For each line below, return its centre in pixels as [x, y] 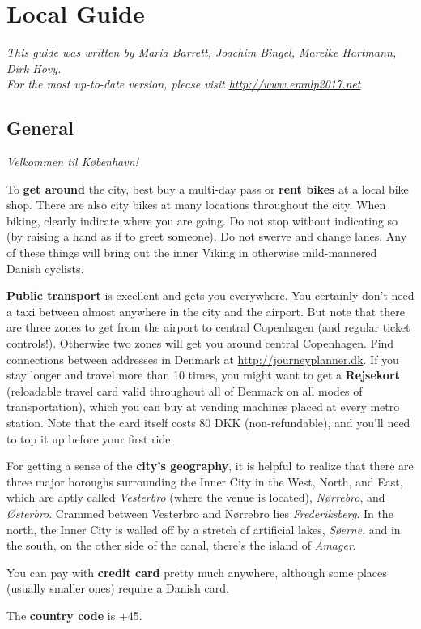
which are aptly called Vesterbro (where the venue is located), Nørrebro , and [196, 497]
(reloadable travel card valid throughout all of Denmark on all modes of [185, 390]
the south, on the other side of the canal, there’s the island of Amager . [181, 545]
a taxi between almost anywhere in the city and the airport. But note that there [206, 311]
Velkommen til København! [72, 162]
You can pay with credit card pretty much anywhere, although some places [197, 572]
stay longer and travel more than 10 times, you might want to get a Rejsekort [203, 375]
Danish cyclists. [45, 268]
